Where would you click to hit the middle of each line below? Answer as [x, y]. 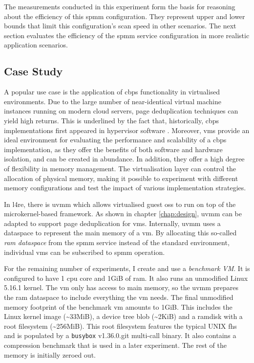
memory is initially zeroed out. [50, 354]
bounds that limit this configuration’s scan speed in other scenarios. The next [120, 26]
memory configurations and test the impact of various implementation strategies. [125, 188]
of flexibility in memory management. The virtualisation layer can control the [120, 168]
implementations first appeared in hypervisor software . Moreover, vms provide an [127, 130]
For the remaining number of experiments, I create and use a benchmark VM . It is [127, 268]
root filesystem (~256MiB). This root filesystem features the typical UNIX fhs [120, 326]
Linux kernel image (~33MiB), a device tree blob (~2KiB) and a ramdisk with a [123, 316]
